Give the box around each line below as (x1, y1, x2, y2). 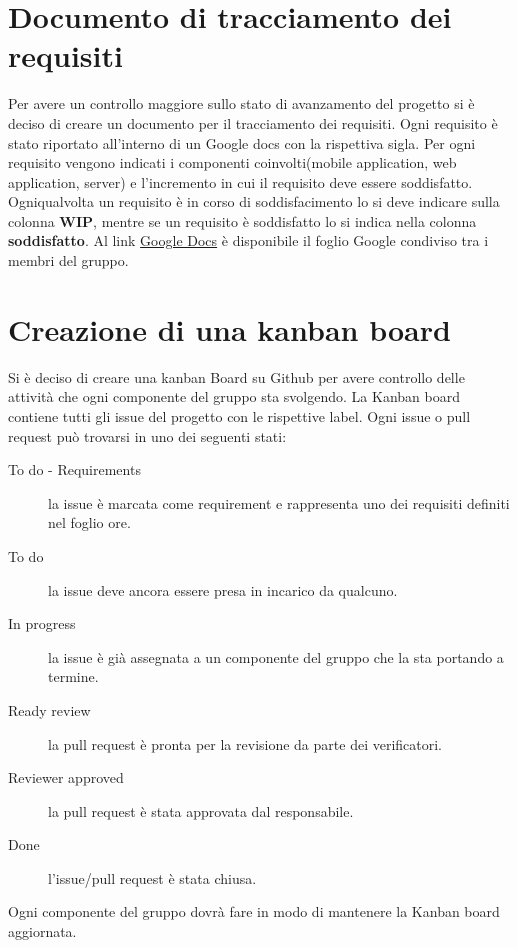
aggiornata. (8, 921, 77, 942)
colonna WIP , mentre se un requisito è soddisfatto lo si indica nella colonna (8, 210, 477, 231)
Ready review (8, 699, 91, 720)
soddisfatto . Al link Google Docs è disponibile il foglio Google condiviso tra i (8, 230, 489, 251)
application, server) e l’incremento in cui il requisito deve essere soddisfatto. (8, 171, 473, 192)
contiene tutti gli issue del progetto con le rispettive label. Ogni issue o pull (8, 405, 471, 426)
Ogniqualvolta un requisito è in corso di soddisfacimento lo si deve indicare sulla (8, 191, 500, 212)
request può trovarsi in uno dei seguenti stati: (8, 425, 287, 446)
